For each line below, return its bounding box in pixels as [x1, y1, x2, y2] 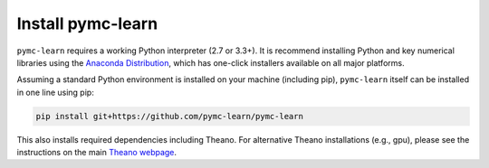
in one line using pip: [16, 87, 94, 98]
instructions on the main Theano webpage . [16, 147, 177, 158]
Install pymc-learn [16, 14, 158, 33]
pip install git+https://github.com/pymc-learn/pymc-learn [35, 111, 303, 121]
